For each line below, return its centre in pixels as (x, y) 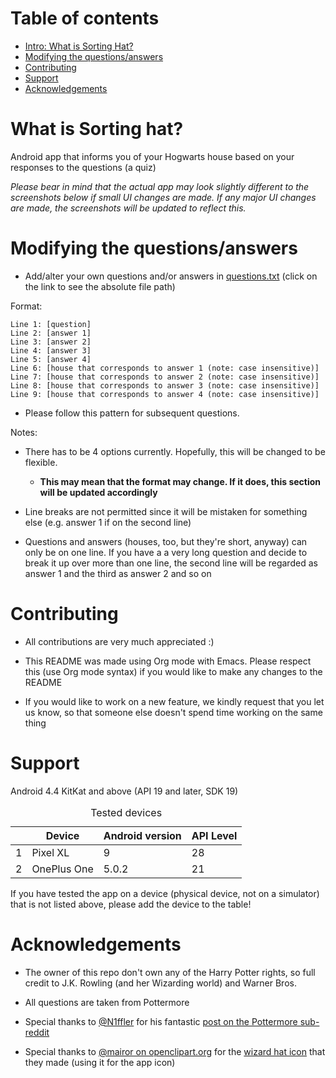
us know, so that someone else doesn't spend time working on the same (173, 712)
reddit (37, 1032)
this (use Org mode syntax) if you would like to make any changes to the (173, 671)
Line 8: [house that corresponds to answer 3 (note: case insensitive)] (165, 385)
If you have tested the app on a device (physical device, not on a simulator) (165, 893)
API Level (214, 835)
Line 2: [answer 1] (51, 333)
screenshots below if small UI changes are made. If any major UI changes (163, 197)
